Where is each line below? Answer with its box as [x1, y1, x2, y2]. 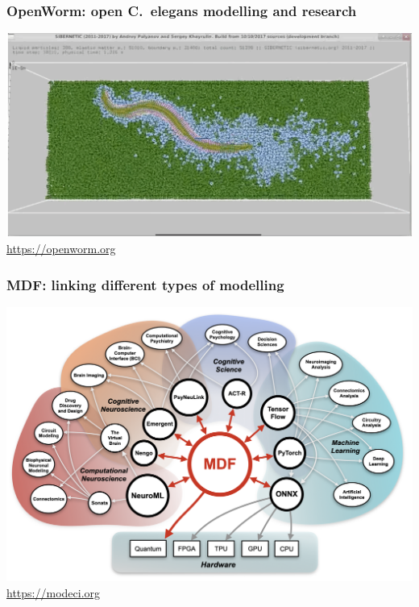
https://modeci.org [6, 584, 101, 601]
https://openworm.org [6, 240, 116, 257]
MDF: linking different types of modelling [6, 274, 284, 294]
